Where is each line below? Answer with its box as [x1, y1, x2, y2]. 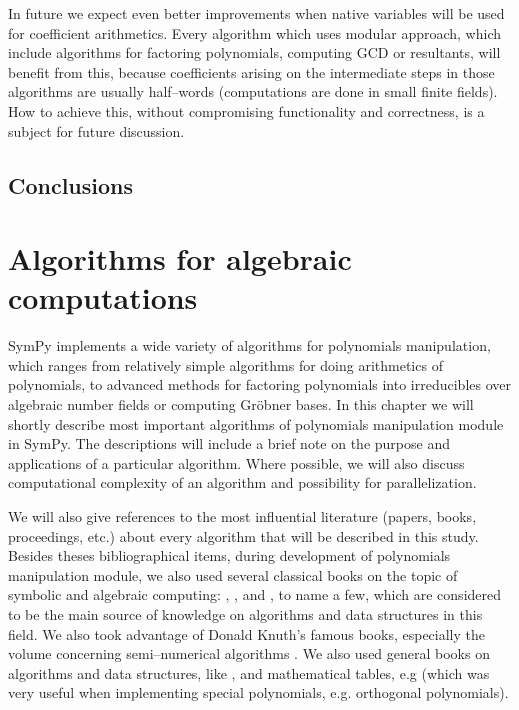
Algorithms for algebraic [8, 238, 352, 279]
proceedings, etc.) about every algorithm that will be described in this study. [8, 525, 479, 546]
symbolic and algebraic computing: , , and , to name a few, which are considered [8, 584, 502, 605]
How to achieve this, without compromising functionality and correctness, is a [8, 100, 485, 121]
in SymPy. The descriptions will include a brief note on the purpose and [8, 433, 450, 454]
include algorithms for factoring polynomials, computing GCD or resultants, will [8, 42, 501, 63]
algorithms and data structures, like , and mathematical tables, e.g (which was [8, 662, 490, 683]
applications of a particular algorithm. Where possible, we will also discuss [8, 452, 465, 473]
